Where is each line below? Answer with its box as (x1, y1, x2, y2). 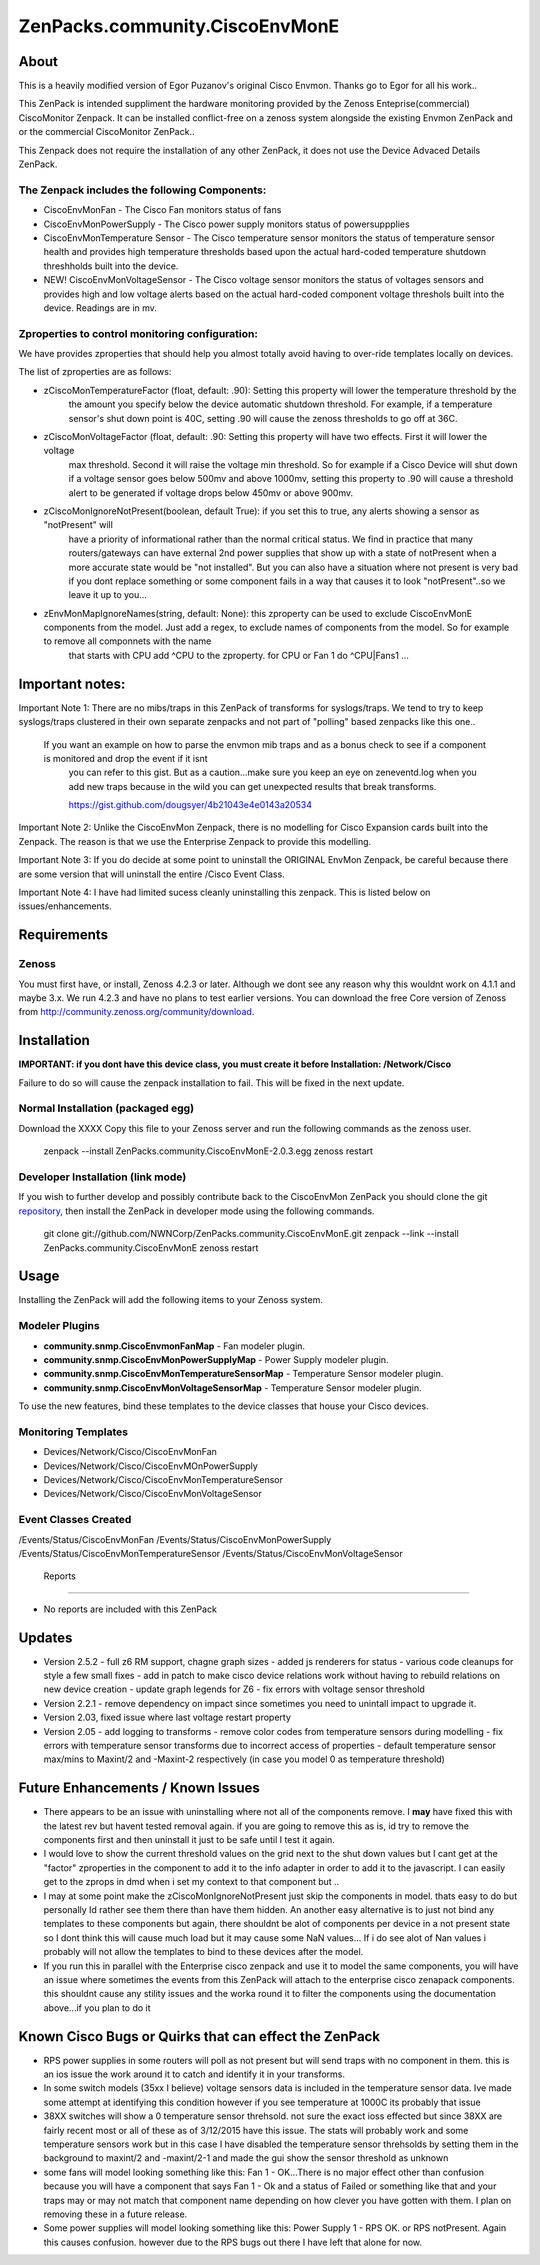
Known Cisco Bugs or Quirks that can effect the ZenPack (18, 2028, 380, 2045)
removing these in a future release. (43, 2208, 188, 2220)
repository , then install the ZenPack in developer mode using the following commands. (18, 1205, 375, 1217)
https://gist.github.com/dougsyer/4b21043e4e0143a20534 (68, 799, 312, 811)
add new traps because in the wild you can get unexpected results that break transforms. (68, 780, 437, 792)
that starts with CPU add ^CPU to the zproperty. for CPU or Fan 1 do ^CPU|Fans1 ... (68, 649, 410, 661)
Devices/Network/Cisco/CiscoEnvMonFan (43, 1446, 217, 1458)
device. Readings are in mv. (43, 301, 157, 314)
